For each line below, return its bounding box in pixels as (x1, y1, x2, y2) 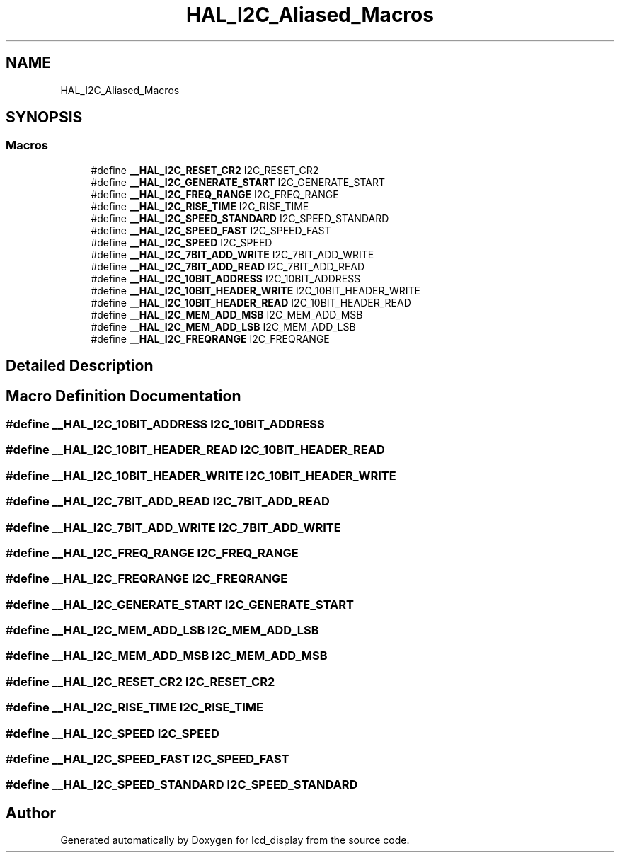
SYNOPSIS (6, 108, 83, 127)
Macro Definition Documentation (6, 387, 241, 405)
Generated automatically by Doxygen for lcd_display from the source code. (60, 834, 410, 847)
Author (6, 803, 56, 822)
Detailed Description (6, 357, 154, 375)
